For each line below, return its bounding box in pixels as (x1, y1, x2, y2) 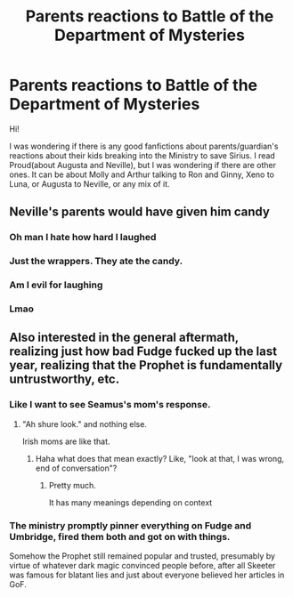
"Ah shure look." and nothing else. (21, 418, 147, 429)
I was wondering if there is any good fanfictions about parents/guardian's (9, 141, 279, 151)
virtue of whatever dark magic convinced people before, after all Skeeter (9, 561, 276, 570)
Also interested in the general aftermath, (9, 330, 239, 345)
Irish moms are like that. (21, 436, 110, 447)
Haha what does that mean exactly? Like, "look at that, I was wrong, (35, 453, 285, 464)
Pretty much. (48, 480, 96, 490)
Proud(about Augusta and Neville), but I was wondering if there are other (9, 159, 277, 170)
